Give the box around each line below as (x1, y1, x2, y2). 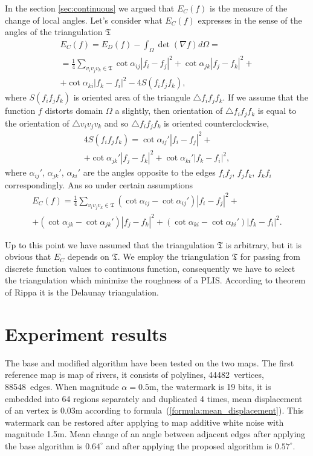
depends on (67, 250, 109, 263)
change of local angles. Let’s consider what (5, 13, 163, 26)
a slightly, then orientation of (115, 104, 223, 117)
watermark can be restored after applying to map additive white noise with (5, 415, 284, 428)
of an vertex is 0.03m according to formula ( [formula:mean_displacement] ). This (5, 404, 304, 417)
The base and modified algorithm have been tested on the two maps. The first (5, 356, 294, 369)
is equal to (257, 104, 297, 117)
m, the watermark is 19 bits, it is (149, 380, 271, 392)
